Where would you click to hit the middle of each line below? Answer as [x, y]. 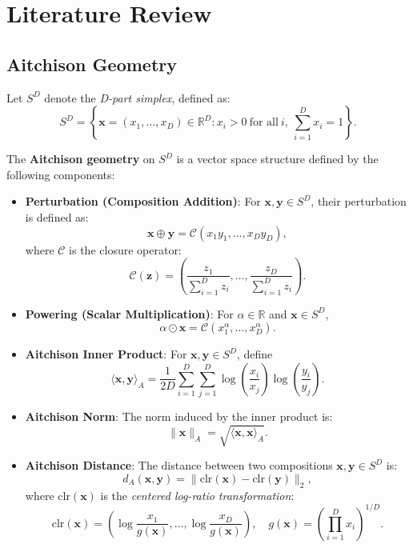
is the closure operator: [125, 249]
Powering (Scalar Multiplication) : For [129, 313]
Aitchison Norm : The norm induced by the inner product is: [179, 416]
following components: [61, 174]
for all [264, 123]
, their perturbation [359, 201]
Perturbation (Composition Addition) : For [143, 201]
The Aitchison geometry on [81, 159]
